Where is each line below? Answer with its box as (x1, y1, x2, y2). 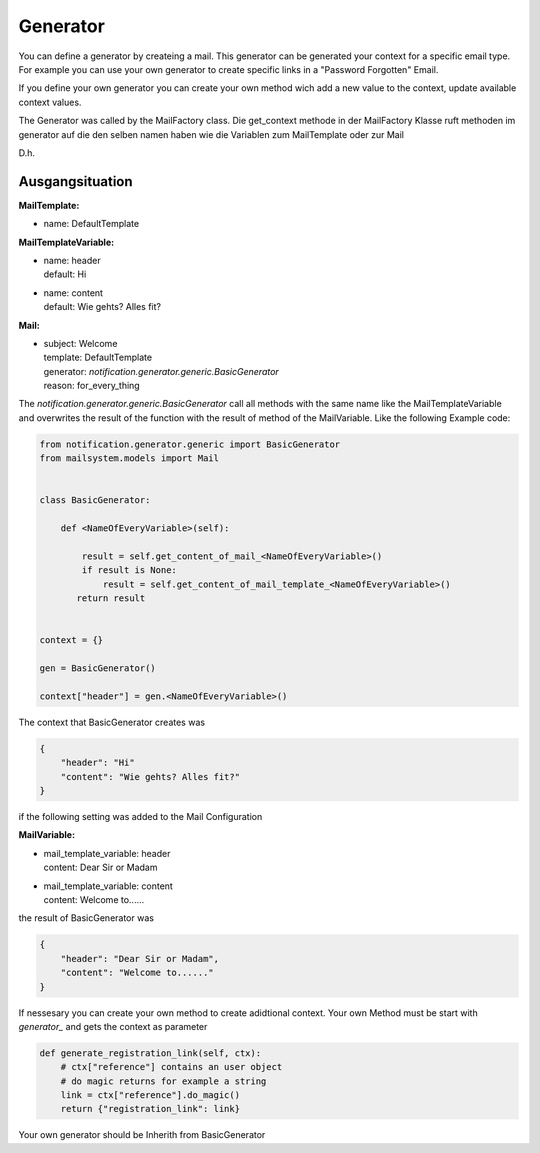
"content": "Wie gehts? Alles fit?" (60, 771, 240, 782)
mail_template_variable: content (43, 880, 174, 892)
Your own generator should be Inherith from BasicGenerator (18, 1129, 266, 1141)
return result (76, 593, 146, 604)
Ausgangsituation (18, 173, 134, 190)
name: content (43, 286, 104, 299)
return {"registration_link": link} (60, 1103, 240, 1115)
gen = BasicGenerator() (39, 663, 157, 674)
